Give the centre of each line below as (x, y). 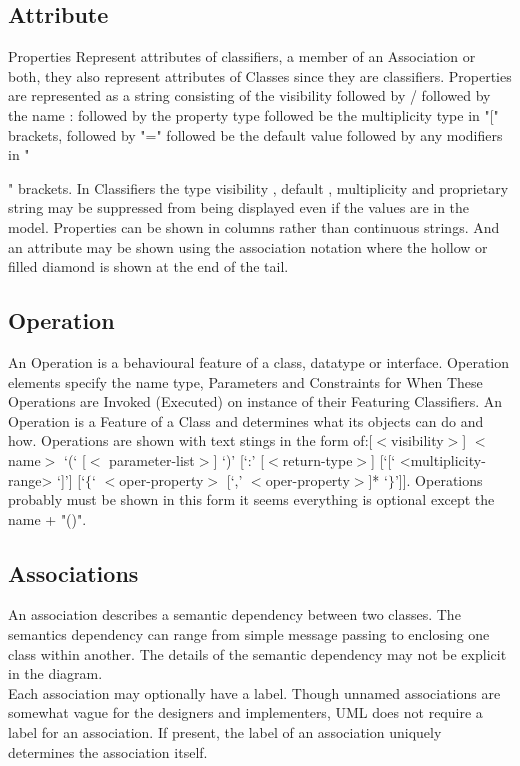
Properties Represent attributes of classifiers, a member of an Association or (242, 56)
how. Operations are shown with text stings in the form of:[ (190, 440)
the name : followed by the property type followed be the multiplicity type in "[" (253, 114)
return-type (317, 459)
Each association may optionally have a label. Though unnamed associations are (254, 692)
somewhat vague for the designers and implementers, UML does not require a (245, 712)
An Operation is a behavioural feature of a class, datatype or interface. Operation (259, 361)
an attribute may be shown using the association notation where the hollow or (248, 246)
